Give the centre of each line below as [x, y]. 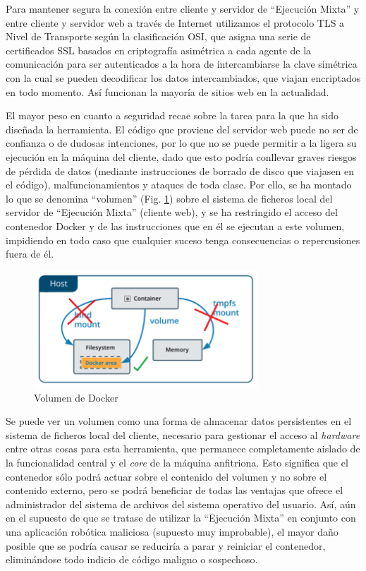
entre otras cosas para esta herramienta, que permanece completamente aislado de [183, 449]
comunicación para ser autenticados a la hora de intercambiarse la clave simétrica [182, 64]
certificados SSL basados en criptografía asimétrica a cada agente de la [159, 50]
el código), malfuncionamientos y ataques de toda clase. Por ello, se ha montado [179, 185]
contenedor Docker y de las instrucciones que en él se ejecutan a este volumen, [175, 226]
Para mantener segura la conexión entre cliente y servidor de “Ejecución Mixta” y [183, 8]
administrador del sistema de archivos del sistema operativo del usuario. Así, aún [181, 504]
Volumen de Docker [76, 397]
